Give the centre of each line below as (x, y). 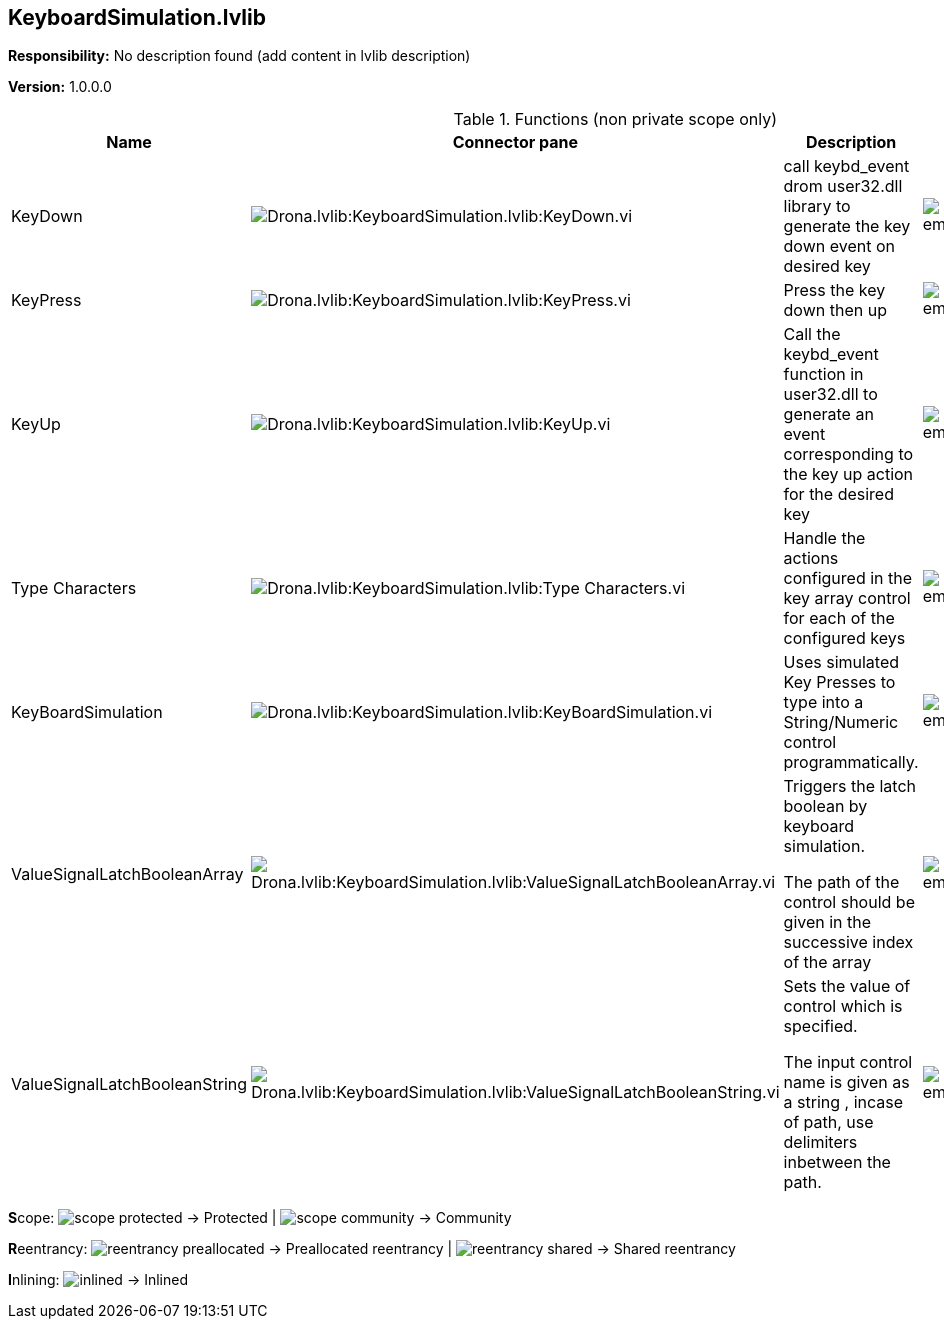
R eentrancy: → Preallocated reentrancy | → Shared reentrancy (372, 1249)
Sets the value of (847, 986)
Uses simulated (841, 662)
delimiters (820, 1142)
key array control (847, 598)
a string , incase (843, 1102)
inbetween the (837, 1162)
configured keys (844, 638)
